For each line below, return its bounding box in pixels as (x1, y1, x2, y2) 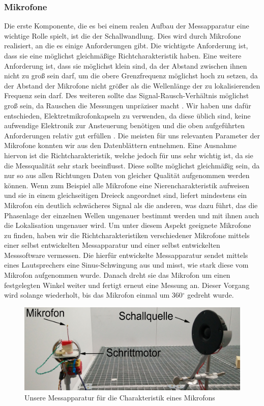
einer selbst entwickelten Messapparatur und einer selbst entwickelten (4, 240, 220, 250)
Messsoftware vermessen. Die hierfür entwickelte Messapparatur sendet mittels (4, 249, 248, 260)
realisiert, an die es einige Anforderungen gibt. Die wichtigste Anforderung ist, (4, 40, 248, 51)
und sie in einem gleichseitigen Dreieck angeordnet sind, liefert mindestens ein (4, 190, 247, 200)
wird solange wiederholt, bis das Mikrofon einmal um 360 (4, 289, 183, 300)
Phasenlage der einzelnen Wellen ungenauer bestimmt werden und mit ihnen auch (4, 210, 259, 220)
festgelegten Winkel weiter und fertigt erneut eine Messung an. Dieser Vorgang (4, 279, 250, 290)
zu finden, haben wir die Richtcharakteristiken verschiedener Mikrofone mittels (4, 229, 250, 240)
